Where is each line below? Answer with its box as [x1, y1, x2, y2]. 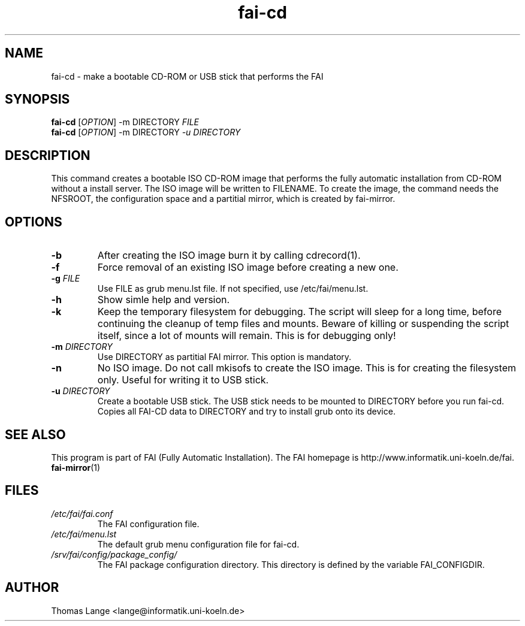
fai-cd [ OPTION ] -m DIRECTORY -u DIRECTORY [51, 127, 241, 138]
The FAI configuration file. [97, 518, 200, 529]
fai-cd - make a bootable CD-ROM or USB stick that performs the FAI [51, 71, 324, 81]
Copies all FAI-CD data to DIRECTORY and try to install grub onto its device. [97, 406, 396, 417]
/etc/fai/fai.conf [51, 508, 113, 519]
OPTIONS [5, 214, 62, 229]
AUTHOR [5, 580, 59, 595]
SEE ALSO [5, 427, 66, 442]
